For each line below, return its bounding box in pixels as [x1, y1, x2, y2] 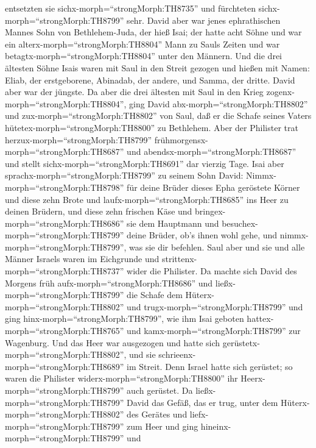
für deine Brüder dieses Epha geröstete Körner [127, 180, 300, 193]
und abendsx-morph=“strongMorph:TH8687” [127, 145, 297, 158]
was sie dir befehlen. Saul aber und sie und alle [129, 240, 305, 253]
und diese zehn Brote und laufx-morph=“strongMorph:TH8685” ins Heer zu [5, 193, 289, 205]
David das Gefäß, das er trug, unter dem [127, 396, 278, 408]
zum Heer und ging [127, 419, 198, 432]
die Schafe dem [127, 288, 183, 301]
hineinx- [200, 419, 231, 432]
